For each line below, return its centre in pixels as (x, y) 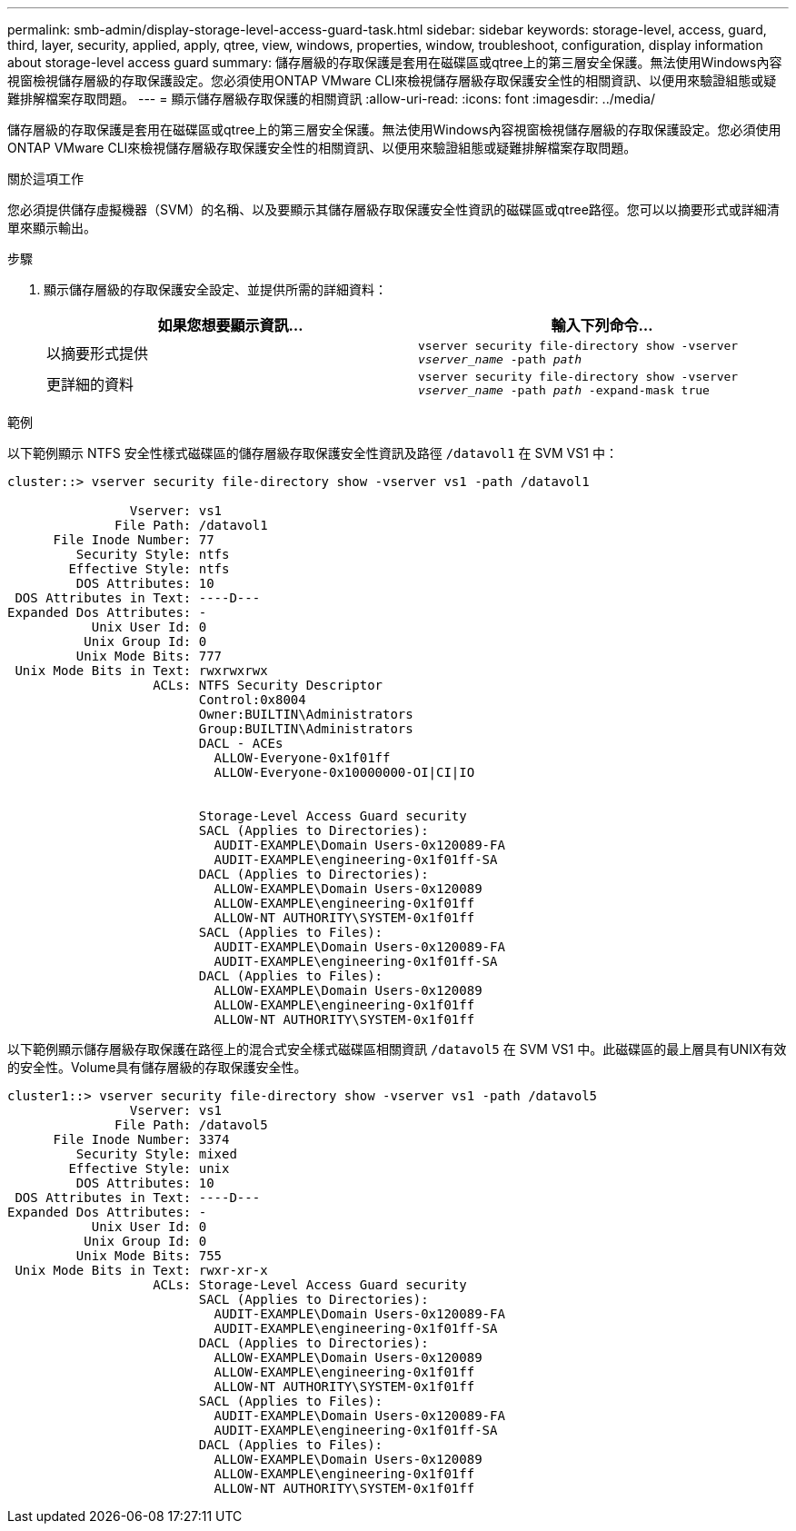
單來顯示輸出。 (52, 228)
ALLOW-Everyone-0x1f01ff (302, 758)
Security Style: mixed (156, 1154)
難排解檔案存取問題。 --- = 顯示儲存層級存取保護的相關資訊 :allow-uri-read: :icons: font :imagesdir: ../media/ (332, 99)
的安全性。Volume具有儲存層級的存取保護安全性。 (157, 1067)
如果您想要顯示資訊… (230, 325)
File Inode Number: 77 (134, 540)
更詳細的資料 (90, 384)
